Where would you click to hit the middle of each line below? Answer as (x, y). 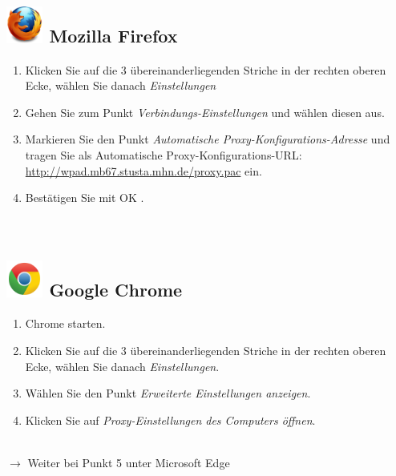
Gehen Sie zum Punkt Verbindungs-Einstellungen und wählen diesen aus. (205, 112)
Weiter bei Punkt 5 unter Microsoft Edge (129, 462)
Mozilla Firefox (113, 36)
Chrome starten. (65, 323)
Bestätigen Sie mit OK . (85, 198)
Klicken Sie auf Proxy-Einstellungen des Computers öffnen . (170, 420)
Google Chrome (116, 290)
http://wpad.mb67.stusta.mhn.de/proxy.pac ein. (143, 170)
